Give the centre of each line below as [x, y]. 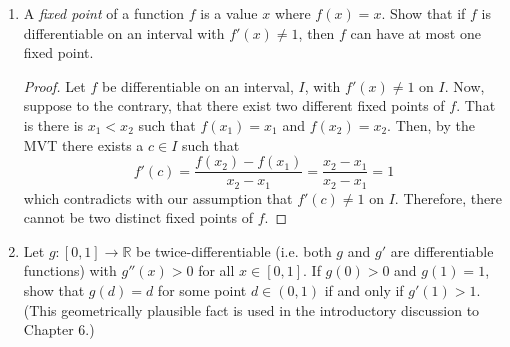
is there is [53, 124]
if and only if [364, 290]
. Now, [464, 85]
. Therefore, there [448, 197]
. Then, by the [431, 124]
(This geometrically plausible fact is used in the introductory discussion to [251, 309]
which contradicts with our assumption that [158, 197]
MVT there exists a [83, 144]
